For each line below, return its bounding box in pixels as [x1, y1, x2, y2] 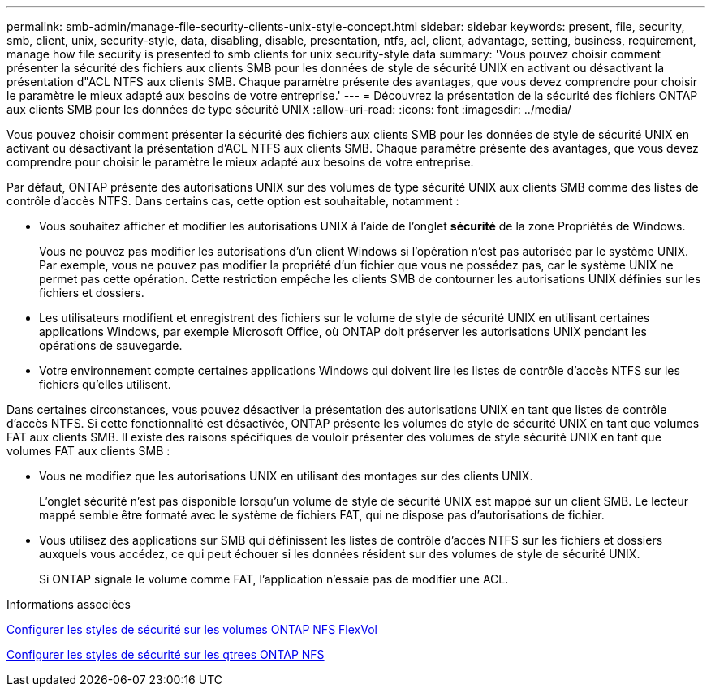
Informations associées [6, 597, 131, 611]
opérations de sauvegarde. [39, 338, 183, 352]
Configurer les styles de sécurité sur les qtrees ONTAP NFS [6, 648, 325, 661]
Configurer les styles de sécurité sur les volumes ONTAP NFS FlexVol [6, 622, 377, 636]
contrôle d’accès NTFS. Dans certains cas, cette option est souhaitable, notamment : [6, 194, 459, 208]
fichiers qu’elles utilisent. [39, 377, 171, 391]
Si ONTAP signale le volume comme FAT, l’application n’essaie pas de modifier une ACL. [39, 572, 509, 586]
